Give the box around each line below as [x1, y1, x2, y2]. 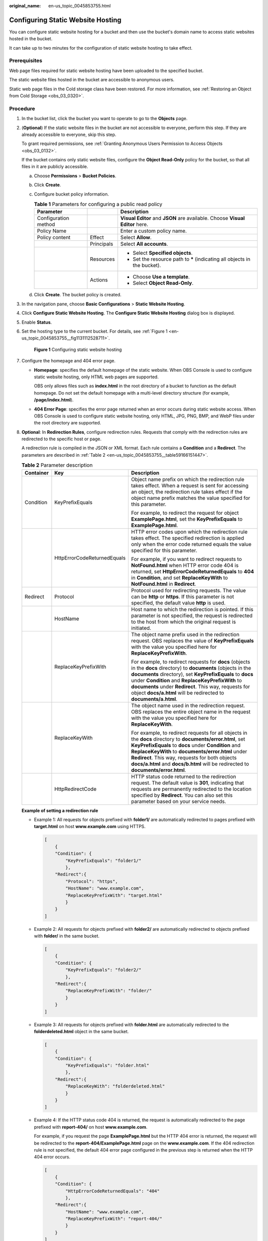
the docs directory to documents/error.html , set [131, 735, 245, 742]
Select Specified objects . [133, 250, 193, 257]
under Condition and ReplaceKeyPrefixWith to [131, 677, 242, 684]
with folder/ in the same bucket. [34, 933, 100, 939]
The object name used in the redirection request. [131, 702, 245, 709]
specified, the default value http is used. [131, 599, 226, 606]
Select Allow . [120, 234, 152, 241]
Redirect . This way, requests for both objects [131, 754, 237, 761]
